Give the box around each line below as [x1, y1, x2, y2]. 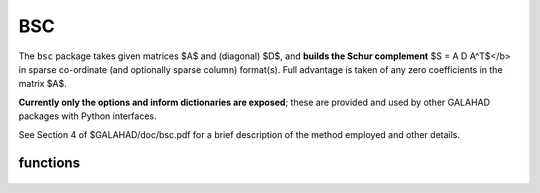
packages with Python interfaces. [18, 110, 157, 122]
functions [18, 155, 80, 172]
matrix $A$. [18, 78, 67, 90]
